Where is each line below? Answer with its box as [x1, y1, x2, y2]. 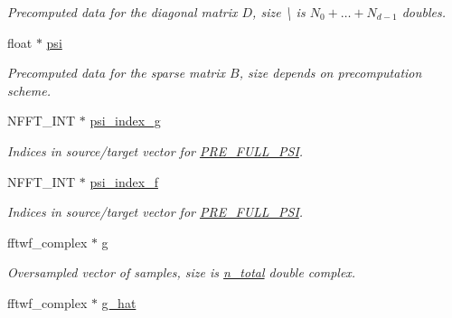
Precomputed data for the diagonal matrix [7, 3, 238, 21]
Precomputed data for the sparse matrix [7, 63, 226, 82]
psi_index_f [89, 172, 158, 191]
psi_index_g [89, 111, 161, 130]
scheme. [7, 80, 51, 99]
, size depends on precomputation [239, 63, 422, 82]
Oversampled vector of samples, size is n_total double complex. [7, 263, 356, 282]
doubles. [401, 3, 446, 21]
